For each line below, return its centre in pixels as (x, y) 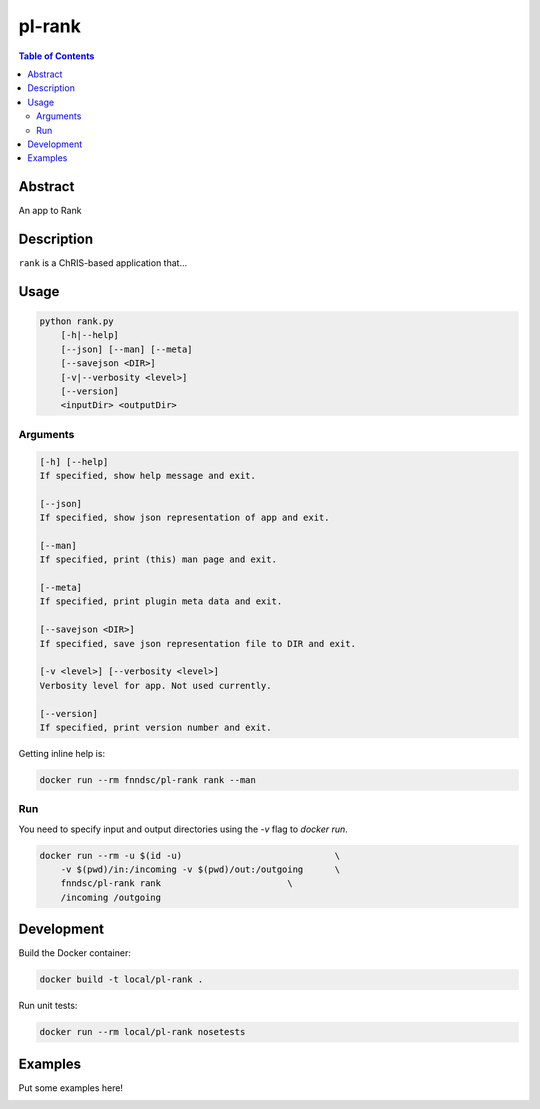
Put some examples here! (71, 1087)
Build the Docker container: (75, 953)
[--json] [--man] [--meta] (127, 349)
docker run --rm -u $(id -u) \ (190, 855)
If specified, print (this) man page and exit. (158, 559)
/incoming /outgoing (111, 897)
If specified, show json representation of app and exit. (184, 518)
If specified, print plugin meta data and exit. (161, 601)
